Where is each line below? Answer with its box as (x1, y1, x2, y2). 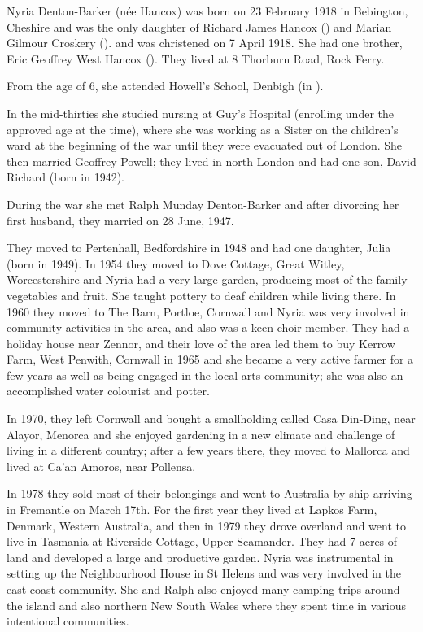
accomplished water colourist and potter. (7, 382, 210, 399)
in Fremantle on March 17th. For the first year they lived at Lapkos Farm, (7, 501, 377, 518)
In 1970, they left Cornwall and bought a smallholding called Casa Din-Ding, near (7, 410, 416, 427)
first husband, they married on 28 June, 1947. (7, 211, 234, 229)
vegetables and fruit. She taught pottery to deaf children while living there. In (7, 286, 396, 303)
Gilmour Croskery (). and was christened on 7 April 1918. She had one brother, (7, 34, 403, 51)
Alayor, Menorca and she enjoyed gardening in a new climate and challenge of (7, 425, 395, 442)
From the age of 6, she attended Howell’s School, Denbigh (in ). (7, 77, 324, 94)
